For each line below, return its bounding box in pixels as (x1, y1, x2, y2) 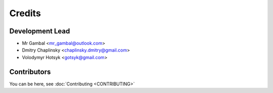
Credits (9, 8, 41, 19)
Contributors (9, 67, 51, 76)
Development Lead (9, 27, 70, 35)
